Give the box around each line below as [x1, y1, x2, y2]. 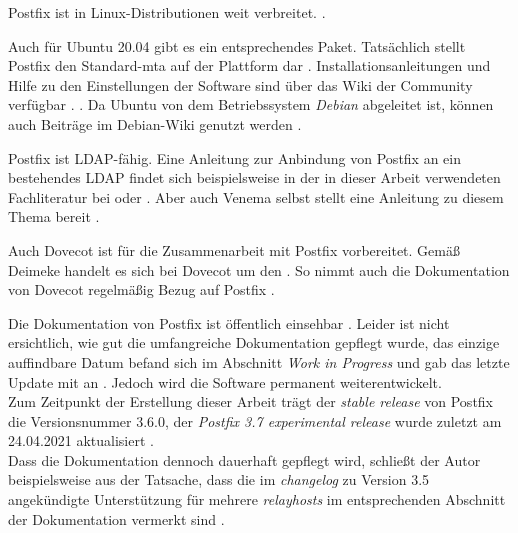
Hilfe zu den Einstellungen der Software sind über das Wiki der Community [8, 74, 473, 95]
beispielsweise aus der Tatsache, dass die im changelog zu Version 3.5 [8, 469, 430, 490]
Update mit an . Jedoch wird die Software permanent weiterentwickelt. [8, 371, 442, 392]
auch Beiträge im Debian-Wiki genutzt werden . [8, 113, 302, 134]
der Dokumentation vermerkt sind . [8, 508, 225, 529]
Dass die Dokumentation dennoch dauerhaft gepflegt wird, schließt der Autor [8, 449, 481, 470]
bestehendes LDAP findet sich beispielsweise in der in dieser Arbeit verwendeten [8, 167, 501, 188]
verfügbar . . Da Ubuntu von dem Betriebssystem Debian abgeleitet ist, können [8, 94, 494, 115]
